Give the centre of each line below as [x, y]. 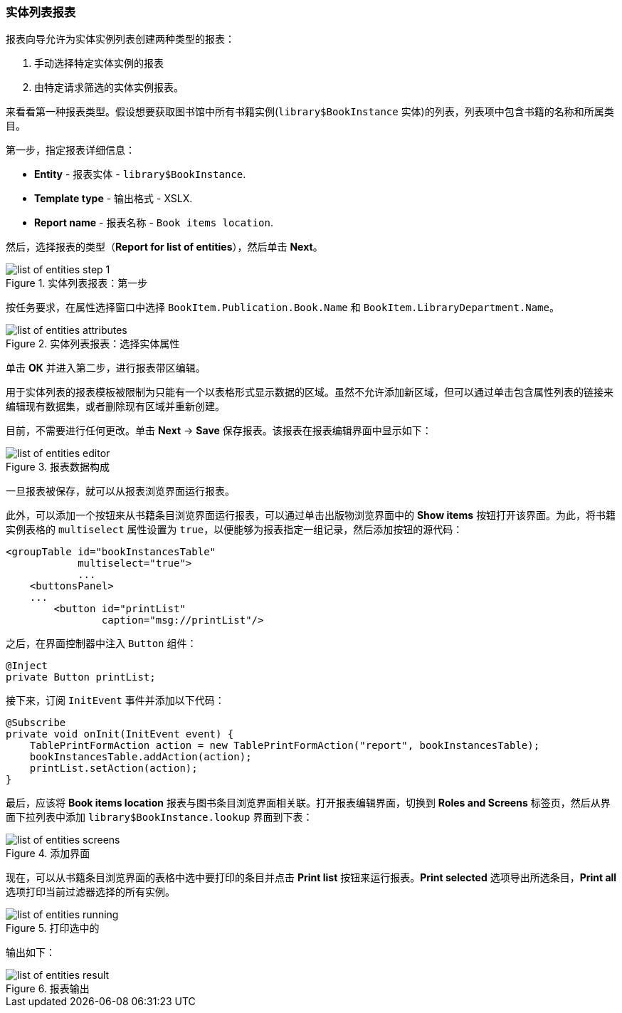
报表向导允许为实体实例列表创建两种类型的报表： [120, 39]
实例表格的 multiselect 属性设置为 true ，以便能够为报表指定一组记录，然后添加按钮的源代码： [234, 530]
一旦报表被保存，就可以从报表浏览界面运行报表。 [120, 491]
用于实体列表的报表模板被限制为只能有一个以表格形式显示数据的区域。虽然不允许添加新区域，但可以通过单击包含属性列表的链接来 [310, 392]
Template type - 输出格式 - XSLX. [114, 199]
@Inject [27, 666]
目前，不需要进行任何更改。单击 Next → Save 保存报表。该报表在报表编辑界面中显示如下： [219, 431]
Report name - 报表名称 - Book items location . [154, 223]
